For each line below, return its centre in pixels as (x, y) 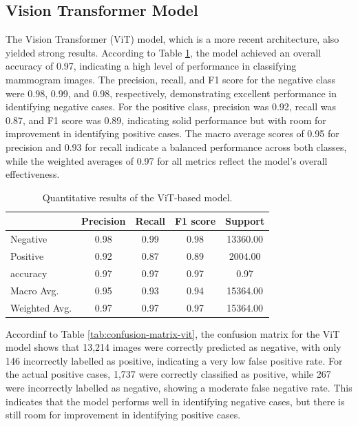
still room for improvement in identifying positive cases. (123, 415)
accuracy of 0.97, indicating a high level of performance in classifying (151, 66)
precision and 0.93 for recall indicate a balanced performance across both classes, (176, 146)
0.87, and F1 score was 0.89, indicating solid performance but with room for (166, 120)
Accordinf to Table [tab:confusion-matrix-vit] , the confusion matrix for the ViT (173, 333)
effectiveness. (33, 174)
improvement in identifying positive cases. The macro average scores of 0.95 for (172, 133)
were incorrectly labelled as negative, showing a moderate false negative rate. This (179, 388)
